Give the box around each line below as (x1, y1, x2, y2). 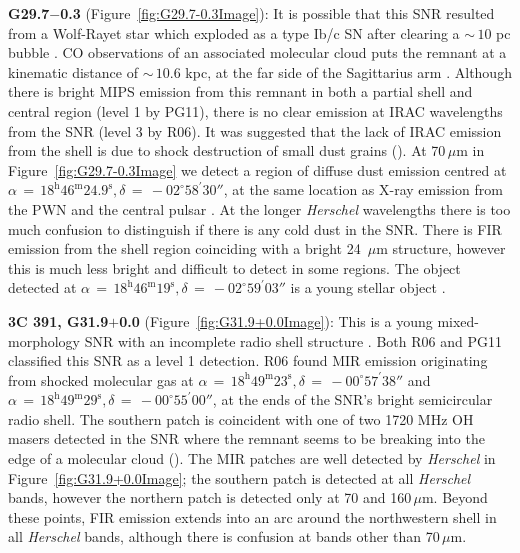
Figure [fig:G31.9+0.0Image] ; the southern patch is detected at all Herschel (8, 467, 471, 488)
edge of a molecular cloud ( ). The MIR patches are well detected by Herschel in (8, 448, 496, 469)
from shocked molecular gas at (8, 369, 194, 390)
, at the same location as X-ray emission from (223, 179, 503, 200)
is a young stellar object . (290, 277, 446, 298)
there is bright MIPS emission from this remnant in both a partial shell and (8, 81, 473, 102)
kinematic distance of (8, 61, 138, 82)
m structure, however (376, 238, 506, 259)
